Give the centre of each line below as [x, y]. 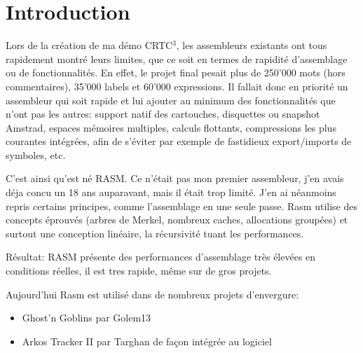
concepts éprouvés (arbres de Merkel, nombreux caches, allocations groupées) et [177, 220]
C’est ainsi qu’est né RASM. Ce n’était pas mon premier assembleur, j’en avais [175, 178]
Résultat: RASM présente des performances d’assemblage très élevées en [161, 257]
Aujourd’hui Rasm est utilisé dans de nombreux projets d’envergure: [152, 294]
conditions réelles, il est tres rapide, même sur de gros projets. [139, 271]
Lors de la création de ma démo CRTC [89, 45]
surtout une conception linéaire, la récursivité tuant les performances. [155, 233]
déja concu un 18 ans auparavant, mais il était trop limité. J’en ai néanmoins [171, 192]
